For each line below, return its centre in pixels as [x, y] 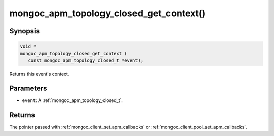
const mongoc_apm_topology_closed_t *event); [86, 60]
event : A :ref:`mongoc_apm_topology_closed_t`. [72, 100]
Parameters [28, 88]
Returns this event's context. [39, 74]
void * [28, 46]
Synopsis [25, 31]
